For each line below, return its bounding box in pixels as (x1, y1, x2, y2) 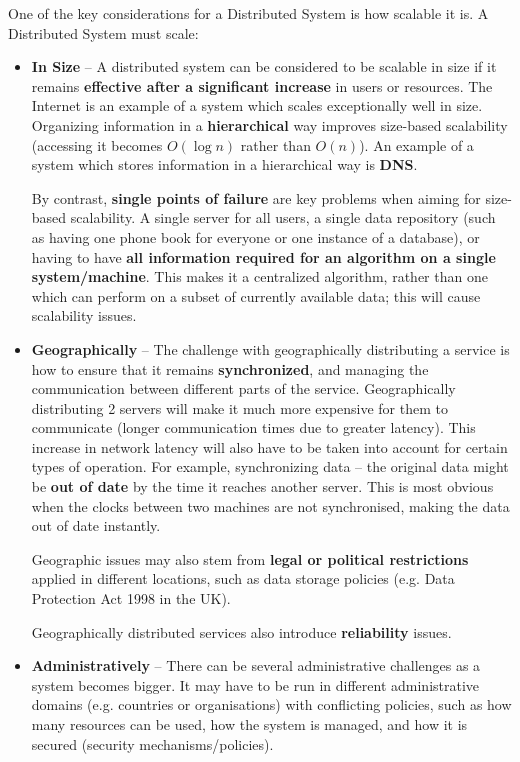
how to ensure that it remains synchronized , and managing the (31, 358, 429, 379)
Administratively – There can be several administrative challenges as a (31, 655, 481, 676)
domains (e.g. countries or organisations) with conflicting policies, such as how (31, 694, 512, 715)
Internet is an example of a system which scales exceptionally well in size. (31, 95, 483, 116)
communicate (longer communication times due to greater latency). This (31, 417, 476, 438)
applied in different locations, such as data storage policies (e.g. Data (31, 568, 455, 589)
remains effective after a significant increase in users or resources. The (31, 75, 493, 96)
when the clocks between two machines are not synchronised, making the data (31, 495, 510, 516)
